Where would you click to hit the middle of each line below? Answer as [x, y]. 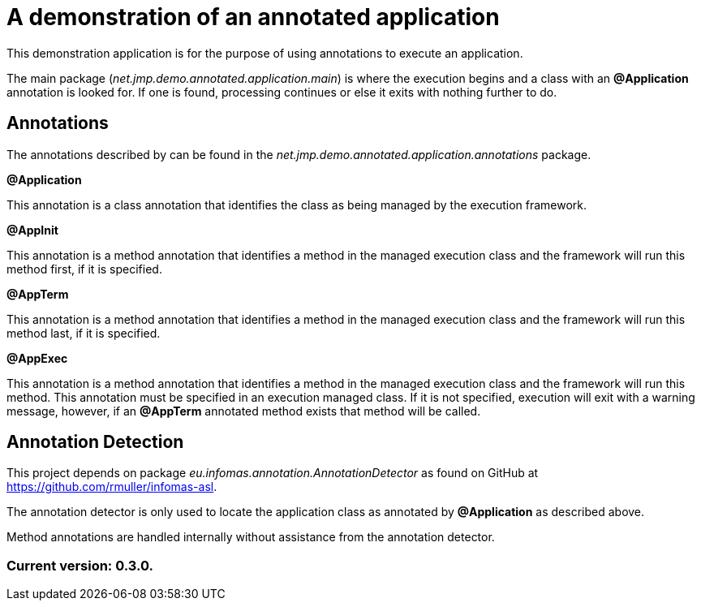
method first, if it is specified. [84, 269]
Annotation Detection [95, 442]
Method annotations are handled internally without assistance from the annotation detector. [251, 537]
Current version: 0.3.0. [80, 565]
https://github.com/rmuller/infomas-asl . [112, 487]
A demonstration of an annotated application [253, 17]
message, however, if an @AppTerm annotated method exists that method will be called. [244, 411]
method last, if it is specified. [84, 333]
